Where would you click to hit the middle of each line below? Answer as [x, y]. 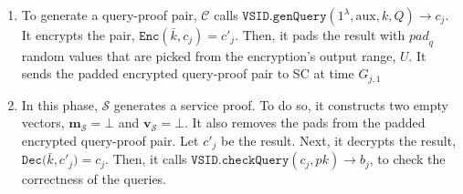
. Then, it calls [146, 159]
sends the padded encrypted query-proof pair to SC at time [188, 73]
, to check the [407, 159]
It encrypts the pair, [78, 35]
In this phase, [59, 104]
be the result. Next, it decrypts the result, [339, 141]
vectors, [43, 123]
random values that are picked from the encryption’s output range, [209, 55]
